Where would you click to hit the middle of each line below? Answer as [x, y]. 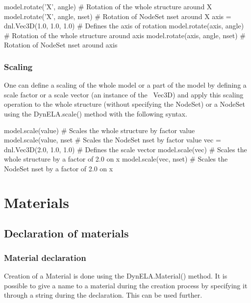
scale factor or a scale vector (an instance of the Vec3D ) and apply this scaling [124, 94]
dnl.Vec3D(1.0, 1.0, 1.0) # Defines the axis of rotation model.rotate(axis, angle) [124, 26]
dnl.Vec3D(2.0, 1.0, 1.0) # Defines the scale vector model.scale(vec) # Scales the [125, 149]
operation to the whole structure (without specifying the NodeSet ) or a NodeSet [125, 104]
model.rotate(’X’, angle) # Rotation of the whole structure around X [108, 6]
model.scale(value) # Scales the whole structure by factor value [100, 130]
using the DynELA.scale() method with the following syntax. [96, 113]
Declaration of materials [66, 233]
